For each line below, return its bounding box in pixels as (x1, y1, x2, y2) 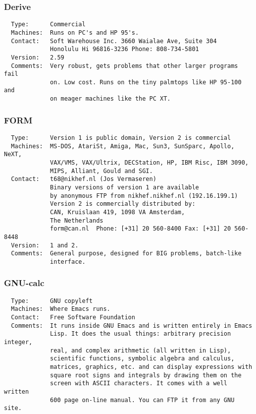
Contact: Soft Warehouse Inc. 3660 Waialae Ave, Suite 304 (11, 37, 217, 45)
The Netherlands (50, 217, 103, 224)
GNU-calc (4, 277, 45, 289)
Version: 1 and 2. (11, 241, 79, 249)
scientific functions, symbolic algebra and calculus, (50, 355, 235, 362)
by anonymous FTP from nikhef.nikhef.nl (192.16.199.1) (50, 192, 238, 199)
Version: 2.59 (11, 54, 64, 61)
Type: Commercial (11, 21, 86, 28)
